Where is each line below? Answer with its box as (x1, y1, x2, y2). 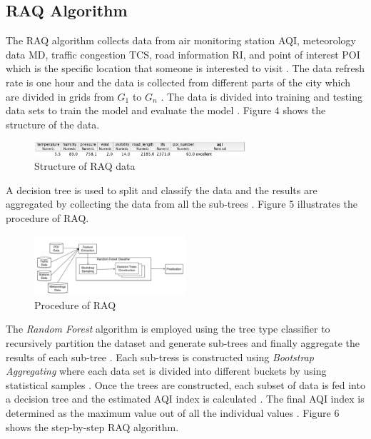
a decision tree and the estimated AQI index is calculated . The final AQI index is (6, 391, 365, 406)
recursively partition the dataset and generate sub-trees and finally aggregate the (6, 335, 360, 350)
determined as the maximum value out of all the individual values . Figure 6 (6, 405, 340, 420)
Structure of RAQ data (34, 158, 136, 173)
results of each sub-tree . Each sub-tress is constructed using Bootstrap (6, 349, 314, 364)
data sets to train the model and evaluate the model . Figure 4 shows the (6, 103, 326, 118)
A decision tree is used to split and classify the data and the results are (6, 182, 317, 197)
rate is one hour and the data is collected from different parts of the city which (6, 74, 351, 89)
